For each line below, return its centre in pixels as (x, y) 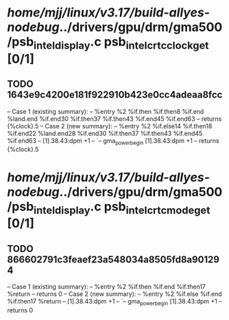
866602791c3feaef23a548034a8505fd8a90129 (113, 259)
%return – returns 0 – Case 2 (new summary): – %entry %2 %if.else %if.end (114, 294)
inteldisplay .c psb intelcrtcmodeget (122, 208)
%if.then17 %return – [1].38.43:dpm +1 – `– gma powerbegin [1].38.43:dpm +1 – (114, 302)
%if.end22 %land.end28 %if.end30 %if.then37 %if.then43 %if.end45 (105, 133)
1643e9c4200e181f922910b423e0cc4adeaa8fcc (115, 95)
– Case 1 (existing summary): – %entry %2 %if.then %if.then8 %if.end (106, 111)
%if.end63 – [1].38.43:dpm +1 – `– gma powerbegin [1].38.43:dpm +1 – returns (113, 141)
